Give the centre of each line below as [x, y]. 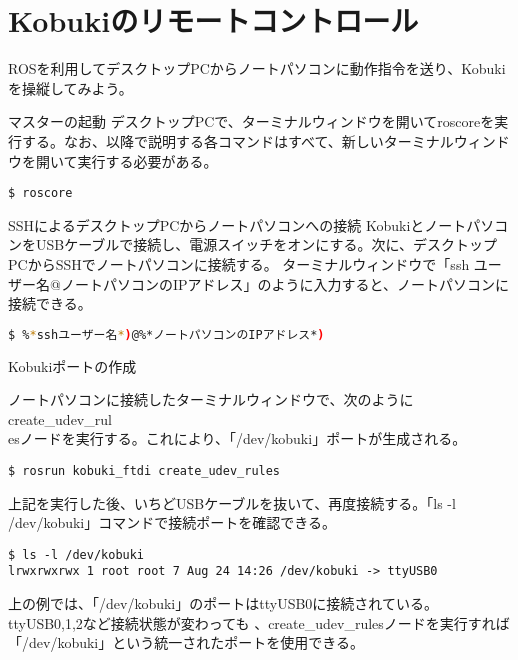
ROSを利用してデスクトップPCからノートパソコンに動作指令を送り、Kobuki [257, 68]
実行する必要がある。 [147, 160]
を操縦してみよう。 [70, 87]
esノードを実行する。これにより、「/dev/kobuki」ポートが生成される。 [237, 438]
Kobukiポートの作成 [72, 365]
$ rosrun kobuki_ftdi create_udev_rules [144, 470]
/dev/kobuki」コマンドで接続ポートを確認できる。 [172, 522]
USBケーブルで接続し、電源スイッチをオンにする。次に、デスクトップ [266, 244]
